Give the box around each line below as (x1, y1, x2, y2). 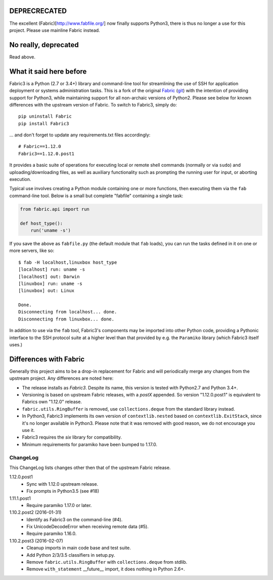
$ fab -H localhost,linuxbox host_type (18, 259, 117, 265)
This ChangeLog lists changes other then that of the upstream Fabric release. (9, 464, 171, 470)
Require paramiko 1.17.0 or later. (26, 502, 92, 508)
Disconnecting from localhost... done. (18, 309, 117, 315)
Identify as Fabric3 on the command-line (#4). (26, 516, 123, 522)
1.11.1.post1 (9, 495, 31, 501)
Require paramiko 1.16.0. (26, 530, 77, 537)
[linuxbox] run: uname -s (18, 280, 83, 286)
